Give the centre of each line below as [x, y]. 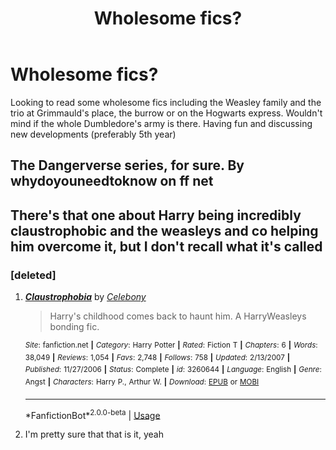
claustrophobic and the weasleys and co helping [164, 230]
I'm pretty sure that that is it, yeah [94, 434]
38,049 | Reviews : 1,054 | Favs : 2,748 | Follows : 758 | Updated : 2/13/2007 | [157, 357]
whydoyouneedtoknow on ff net [112, 181]
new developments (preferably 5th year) [93, 134]
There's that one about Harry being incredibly [156, 215]
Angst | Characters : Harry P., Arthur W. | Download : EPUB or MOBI [142, 382]
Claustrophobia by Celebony [85, 297]
